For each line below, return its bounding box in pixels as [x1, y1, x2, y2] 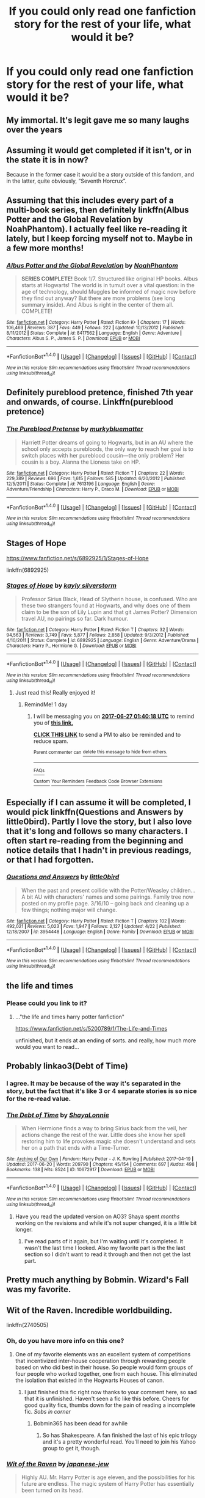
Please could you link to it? [6, 999, 87, 1007]
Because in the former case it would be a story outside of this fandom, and [6, 171, 194, 178]
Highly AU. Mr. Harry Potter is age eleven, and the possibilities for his [21, 1474, 195, 1481]
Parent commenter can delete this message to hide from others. [33, 749, 168, 755]
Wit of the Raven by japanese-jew [6, 1460, 109, 1468]
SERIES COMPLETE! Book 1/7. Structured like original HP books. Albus [21, 275, 198, 282]
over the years [6, 124, 63, 135]
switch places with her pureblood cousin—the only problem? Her [21, 451, 185, 459]
